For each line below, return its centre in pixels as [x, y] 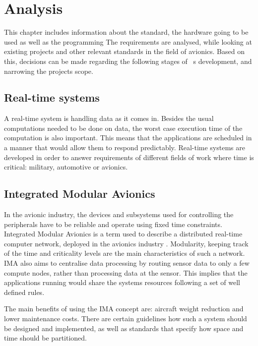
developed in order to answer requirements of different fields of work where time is [129, 157]
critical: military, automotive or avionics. [66, 167]
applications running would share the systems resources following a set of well [122, 282]
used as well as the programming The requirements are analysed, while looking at [128, 41]
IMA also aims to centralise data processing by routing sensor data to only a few [127, 263]
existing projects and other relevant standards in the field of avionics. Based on [124, 51]
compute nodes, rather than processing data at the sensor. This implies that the [126, 272]
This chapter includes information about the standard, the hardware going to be [126, 32]
